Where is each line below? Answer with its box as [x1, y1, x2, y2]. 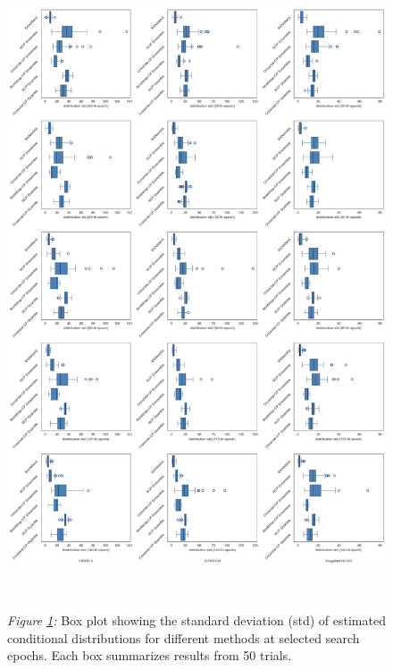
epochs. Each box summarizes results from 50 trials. [7, 646, 292, 665]
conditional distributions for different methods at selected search [7, 628, 360, 647]
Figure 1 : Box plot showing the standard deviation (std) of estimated [7, 611, 386, 629]
